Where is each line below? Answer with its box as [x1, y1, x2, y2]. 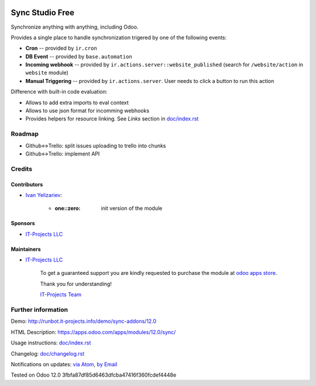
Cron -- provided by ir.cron [25, 44, 98, 52]
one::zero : [54, 205, 81, 212]
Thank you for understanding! [40, 280, 112, 287]
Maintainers [11, 246, 41, 253]
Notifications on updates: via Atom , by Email [11, 360, 118, 368]
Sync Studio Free [11, 8, 75, 18]
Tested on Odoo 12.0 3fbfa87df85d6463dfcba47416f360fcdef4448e [11, 371, 177, 378]
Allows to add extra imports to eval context [25, 99, 129, 106]
